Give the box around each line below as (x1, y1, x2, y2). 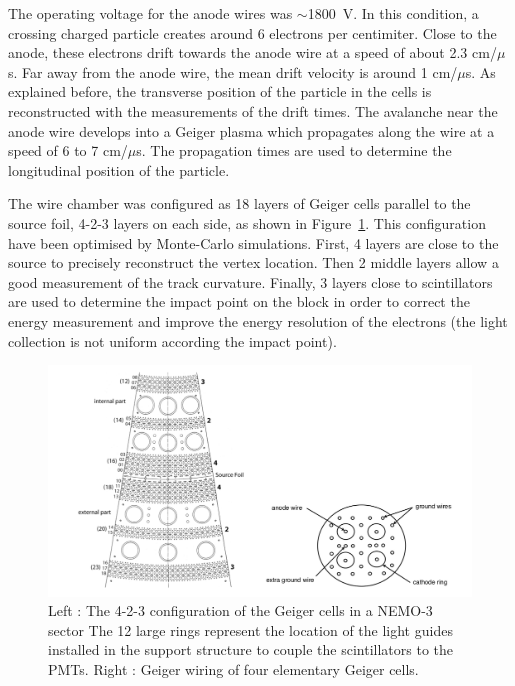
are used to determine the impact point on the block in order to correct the (8, 291, 470, 312)
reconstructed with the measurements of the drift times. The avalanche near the (8, 100, 498, 121)
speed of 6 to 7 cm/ (8, 140, 128, 161)
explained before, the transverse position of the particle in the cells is (8, 81, 432, 102)
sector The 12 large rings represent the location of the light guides (48, 619, 453, 640)
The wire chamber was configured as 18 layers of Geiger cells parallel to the (8, 193, 471, 214)
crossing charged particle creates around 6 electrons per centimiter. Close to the (8, 22, 497, 43)
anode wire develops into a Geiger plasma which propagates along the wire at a (8, 120, 495, 141)
